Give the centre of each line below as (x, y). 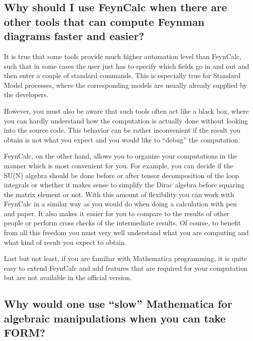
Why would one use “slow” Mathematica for (118, 304)
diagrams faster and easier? (74, 36)
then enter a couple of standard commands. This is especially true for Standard (122, 75)
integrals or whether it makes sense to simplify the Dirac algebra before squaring (124, 185)
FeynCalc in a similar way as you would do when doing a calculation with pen (120, 204)
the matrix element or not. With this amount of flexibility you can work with (119, 194)
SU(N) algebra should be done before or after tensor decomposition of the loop (122, 175)
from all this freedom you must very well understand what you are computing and (126, 232)
